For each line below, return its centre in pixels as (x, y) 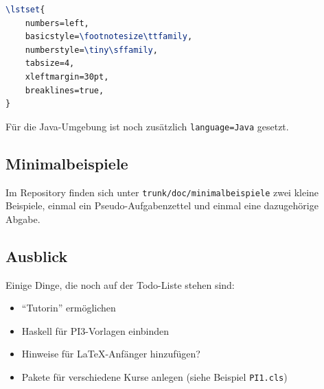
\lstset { (25, 10)
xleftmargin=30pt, (67, 76)
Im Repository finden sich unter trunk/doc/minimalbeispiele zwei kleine (162, 192)
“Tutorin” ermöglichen (69, 308)
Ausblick (37, 256)
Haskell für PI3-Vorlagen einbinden (95, 330)
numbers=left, (57, 23)
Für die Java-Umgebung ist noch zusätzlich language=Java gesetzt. (147, 126)
